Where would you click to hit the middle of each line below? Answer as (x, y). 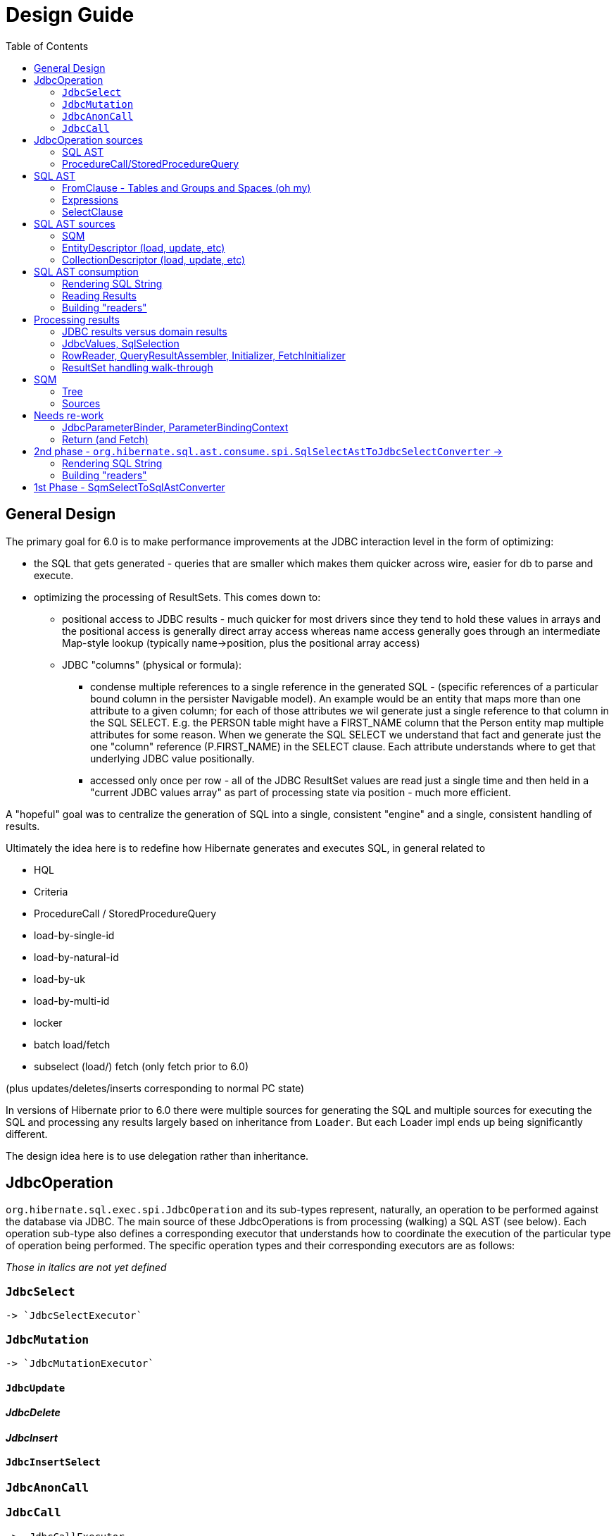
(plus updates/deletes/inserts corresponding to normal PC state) (155, 1088)
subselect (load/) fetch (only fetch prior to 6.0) (142, 1066)
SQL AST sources (75, 223)
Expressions (90, 199)
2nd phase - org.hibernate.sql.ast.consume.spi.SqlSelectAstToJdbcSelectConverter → (268, 451)
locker (48, 1022)
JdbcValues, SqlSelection (121, 343)
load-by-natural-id (76, 957)
